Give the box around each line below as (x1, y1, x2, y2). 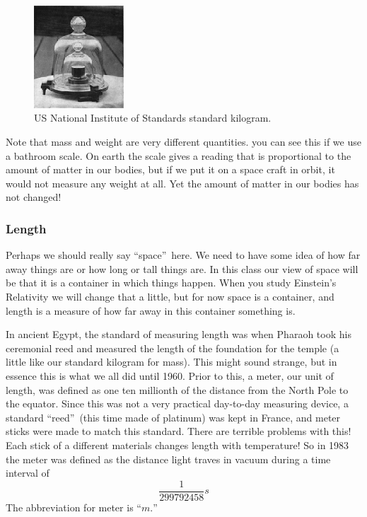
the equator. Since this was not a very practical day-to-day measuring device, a (6, 396, 349, 411)
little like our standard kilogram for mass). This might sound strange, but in (6, 354, 337, 369)
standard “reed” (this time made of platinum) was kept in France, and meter (6, 409, 341, 424)
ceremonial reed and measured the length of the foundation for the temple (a (6, 340, 339, 355)
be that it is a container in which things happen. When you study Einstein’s (6, 275, 337, 290)
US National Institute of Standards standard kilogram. (34, 110, 272, 125)
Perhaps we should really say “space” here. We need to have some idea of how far (6, 248, 361, 262)
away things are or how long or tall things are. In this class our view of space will (6, 261, 359, 276)
